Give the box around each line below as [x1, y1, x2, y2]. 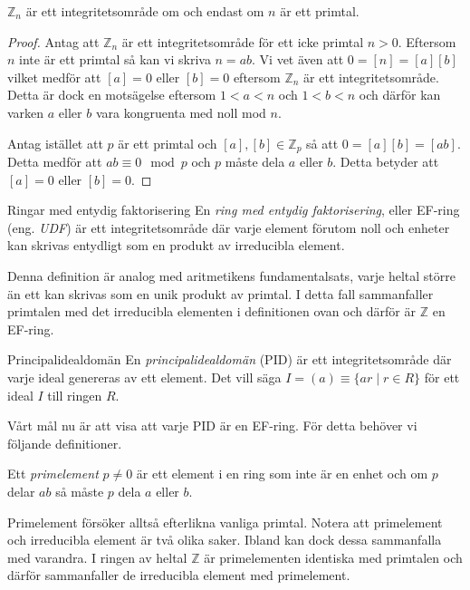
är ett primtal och [118, 133, 217, 152]
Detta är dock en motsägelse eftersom [7, 85, 216, 104]
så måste [55, 481, 104, 500]
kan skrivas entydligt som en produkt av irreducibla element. [7, 236, 345, 255]
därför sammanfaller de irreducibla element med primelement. [7, 566, 350, 585]
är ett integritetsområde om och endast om [25, 2, 264, 20]
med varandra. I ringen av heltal [7, 547, 187, 566]
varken [7, 102, 44, 121]
